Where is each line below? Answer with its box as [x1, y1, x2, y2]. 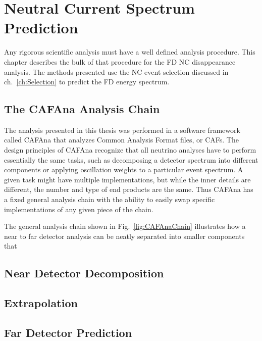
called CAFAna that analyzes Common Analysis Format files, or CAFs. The [4, 134, 239, 145]
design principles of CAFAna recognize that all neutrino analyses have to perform [4, 144, 256, 155]
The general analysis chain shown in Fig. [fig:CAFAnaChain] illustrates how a [4, 221, 246, 231]
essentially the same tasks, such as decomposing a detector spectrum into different [4, 154, 258, 165]
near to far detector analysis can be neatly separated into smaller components [4, 230, 245, 241]
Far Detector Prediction [4, 324, 132, 340]
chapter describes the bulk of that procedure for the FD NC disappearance [4, 56, 236, 67]
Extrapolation [4, 295, 78, 311]
